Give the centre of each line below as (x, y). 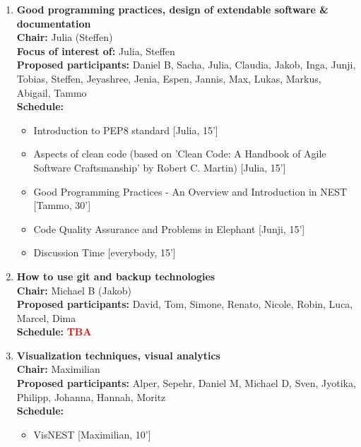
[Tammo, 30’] (62, 205)
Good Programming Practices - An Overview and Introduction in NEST (190, 191)
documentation (54, 23)
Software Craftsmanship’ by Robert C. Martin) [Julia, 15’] (160, 167)
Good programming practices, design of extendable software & (172, 9)
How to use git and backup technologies (116, 276)
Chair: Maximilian (58, 369)
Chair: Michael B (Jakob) (74, 290)
